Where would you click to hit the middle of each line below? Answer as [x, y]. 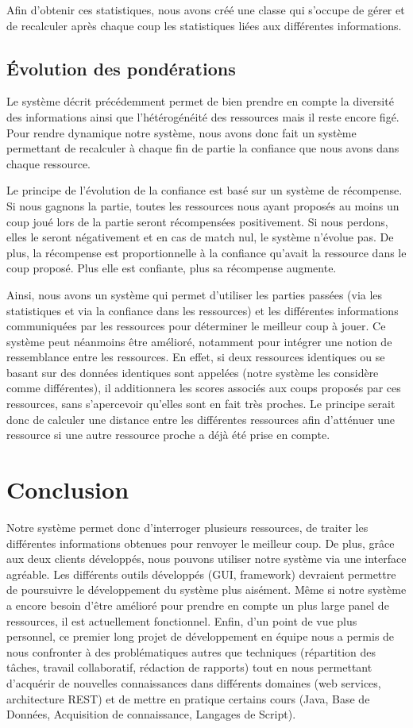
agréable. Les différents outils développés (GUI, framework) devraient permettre [201, 574]
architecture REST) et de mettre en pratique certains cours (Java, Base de [188, 698]
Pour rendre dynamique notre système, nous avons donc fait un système [181, 132]
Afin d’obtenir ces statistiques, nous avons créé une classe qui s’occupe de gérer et [206, 10]
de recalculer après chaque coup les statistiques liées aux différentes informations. [204, 25]
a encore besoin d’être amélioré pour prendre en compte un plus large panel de [198, 605]
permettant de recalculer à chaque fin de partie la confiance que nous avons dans [203, 148]
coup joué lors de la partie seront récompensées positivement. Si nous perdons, [197, 221]
